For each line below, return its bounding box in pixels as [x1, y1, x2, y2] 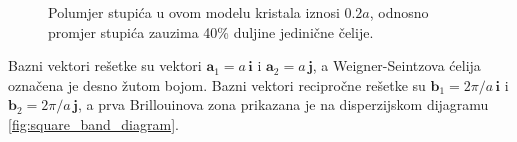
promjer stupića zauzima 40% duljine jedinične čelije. [48, 21, 374, 42]
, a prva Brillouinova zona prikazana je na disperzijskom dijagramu [77, 94, 489, 115]
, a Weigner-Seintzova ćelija [312, 55, 481, 76]
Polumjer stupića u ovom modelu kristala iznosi [48, 2, 340, 22]
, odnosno [369, 2, 429, 22]
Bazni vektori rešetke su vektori [8, 55, 202, 76]
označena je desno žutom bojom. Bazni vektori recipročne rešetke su [8, 74, 426, 95]
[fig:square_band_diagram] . [8, 113, 179, 134]
